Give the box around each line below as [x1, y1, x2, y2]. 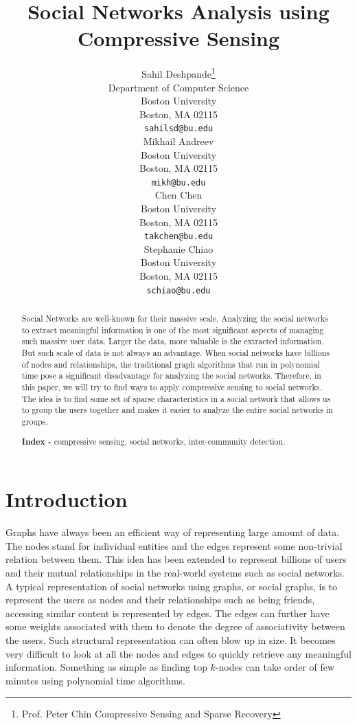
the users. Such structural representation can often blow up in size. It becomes [5, 632, 336, 647]
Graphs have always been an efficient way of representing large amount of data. [5, 525, 340, 539]
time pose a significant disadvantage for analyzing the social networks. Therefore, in [21, 370, 321, 381]
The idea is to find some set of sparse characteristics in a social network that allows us [21, 392, 331, 404]
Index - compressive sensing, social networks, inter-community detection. [21, 435, 286, 447]
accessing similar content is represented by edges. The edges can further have [5, 605, 330, 620]
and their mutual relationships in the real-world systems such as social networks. [5, 565, 345, 579]
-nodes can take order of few [215, 660, 335, 674]
